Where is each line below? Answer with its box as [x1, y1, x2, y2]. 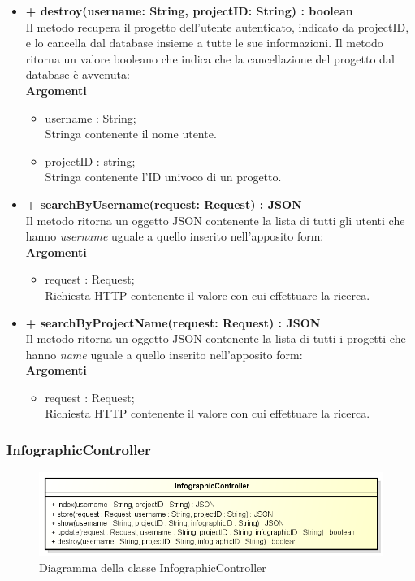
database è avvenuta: [25, 66, 130, 83]
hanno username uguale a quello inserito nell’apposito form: [25, 228, 324, 245]
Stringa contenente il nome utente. [45, 125, 217, 142]
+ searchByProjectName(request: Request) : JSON [25, 314, 321, 331]
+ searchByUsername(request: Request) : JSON [25, 195, 302, 212]
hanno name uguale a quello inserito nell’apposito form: [25, 345, 303, 362]
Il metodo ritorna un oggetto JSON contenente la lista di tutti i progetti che [25, 330, 406, 347]
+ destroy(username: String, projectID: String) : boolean [25, 2, 353, 19]
